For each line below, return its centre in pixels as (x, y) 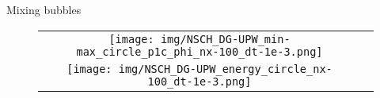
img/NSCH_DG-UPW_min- (225, 39)
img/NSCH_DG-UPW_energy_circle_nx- (225, 69)
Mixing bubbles (44, 9)
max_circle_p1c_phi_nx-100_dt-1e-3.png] (199, 51)
